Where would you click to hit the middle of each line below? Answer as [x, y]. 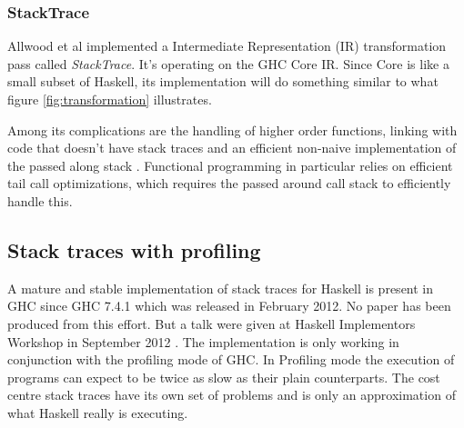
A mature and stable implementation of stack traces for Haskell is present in [221, 288]
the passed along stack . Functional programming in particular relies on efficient [230, 165]
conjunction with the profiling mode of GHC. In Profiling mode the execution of [231, 359]
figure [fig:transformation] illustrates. [110, 99]
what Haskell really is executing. [98, 412]
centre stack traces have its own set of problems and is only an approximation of [232, 395]
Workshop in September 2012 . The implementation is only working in [203, 341]
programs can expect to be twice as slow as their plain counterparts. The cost [224, 377]
